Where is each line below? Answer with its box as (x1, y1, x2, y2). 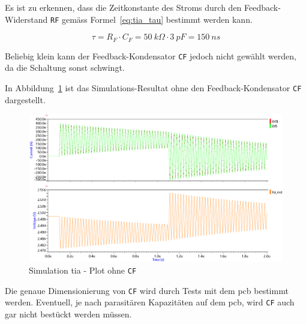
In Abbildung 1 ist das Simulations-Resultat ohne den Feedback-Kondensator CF (5, 81, 302, 94)
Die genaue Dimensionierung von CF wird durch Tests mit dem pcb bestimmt (5, 284, 289, 296)
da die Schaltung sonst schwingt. (5, 61, 125, 74)
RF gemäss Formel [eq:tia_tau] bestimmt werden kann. (50, 13, 253, 25)
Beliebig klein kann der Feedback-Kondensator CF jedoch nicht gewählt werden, (5, 49, 296, 62)
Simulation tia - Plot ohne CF (29, 264, 137, 277)
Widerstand (5, 13, 48, 25)
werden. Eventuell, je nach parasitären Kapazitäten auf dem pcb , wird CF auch (5, 296, 295, 308)
